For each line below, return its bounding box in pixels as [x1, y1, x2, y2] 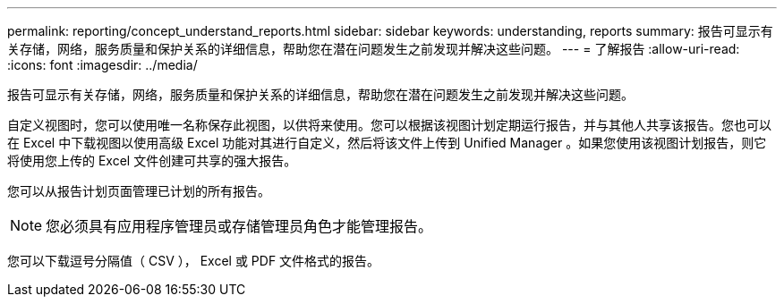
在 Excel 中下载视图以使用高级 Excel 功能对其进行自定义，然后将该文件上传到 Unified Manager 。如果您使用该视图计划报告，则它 [7, 135, 767, 150]
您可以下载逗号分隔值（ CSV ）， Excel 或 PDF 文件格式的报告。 [7, 253, 380, 268]
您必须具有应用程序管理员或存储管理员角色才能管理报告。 [46, 217, 433, 235]
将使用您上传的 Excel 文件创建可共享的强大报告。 [7, 153, 297, 168]
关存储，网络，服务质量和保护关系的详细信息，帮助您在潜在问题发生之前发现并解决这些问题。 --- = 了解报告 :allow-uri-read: [7, 41, 740, 56]
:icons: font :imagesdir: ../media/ [7, 57, 198, 72]
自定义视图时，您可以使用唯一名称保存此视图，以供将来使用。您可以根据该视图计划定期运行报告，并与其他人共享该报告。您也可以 [7, 117, 771, 132]
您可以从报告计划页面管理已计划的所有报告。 [7, 183, 270, 198]
